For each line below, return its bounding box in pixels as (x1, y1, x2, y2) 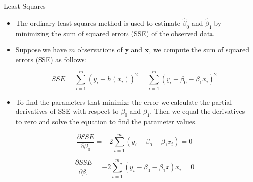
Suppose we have (15, 44, 67, 55)
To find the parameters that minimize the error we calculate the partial (15, 96, 232, 107)
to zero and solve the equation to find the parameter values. (15, 116, 197, 126)
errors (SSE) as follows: (15, 54, 86, 64)
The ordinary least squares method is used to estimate (15, 17, 180, 28)
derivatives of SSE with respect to (15, 106, 119, 116)
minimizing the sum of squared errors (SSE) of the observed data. (15, 28, 215, 38)
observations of (77, 44, 123, 55)
